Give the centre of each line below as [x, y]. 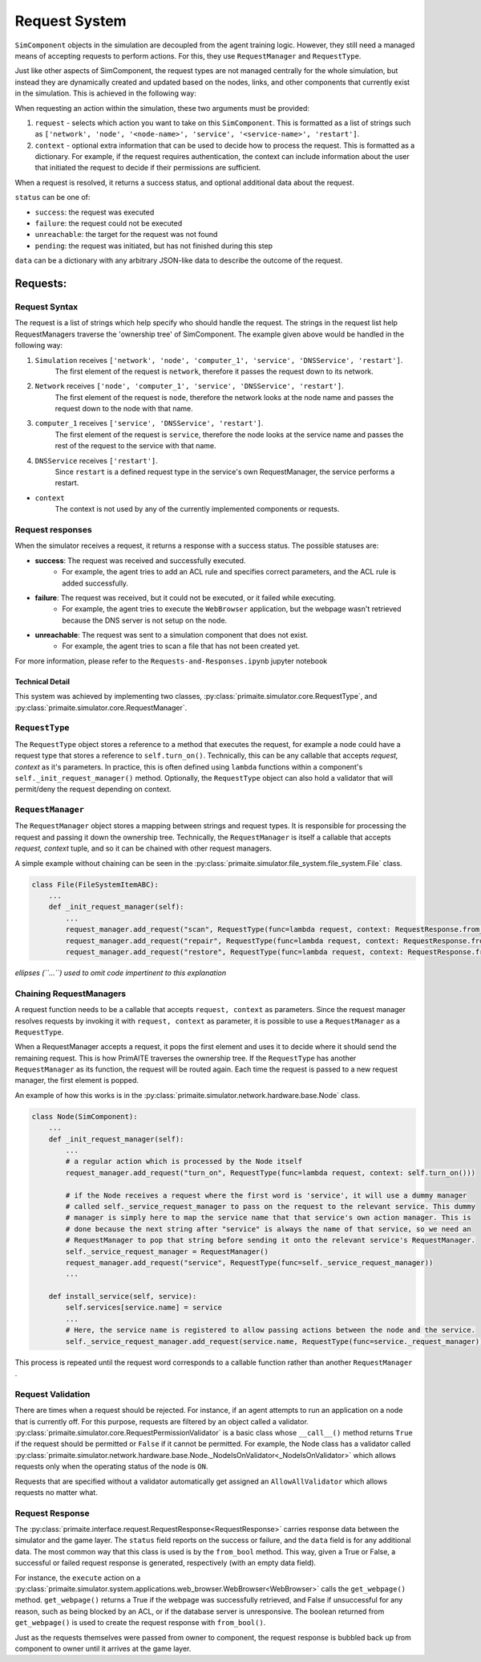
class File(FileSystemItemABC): [95, 884]
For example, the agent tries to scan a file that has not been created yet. [181, 646]
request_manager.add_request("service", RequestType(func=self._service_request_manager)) [249, 1262]
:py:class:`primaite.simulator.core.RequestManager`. [101, 708]
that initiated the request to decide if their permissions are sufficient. [148, 168]
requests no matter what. [56, 1492]
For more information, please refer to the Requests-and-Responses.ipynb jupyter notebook [171, 661]
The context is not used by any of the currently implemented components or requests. [197, 509]
